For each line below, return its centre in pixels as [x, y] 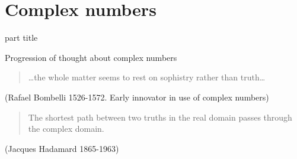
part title [21, 38]
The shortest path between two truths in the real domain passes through [160, 117]
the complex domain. [66, 129]
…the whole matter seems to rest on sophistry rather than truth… [147, 77]
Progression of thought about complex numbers [91, 57]
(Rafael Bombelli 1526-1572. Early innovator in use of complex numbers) [137, 97]
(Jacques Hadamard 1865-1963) [62, 148]
